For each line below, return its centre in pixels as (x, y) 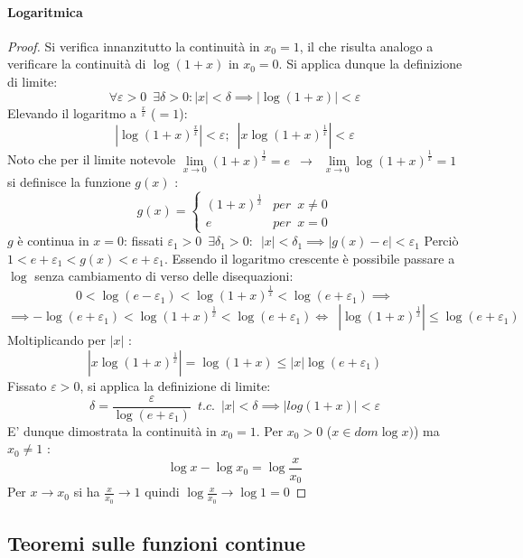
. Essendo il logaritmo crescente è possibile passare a (309, 258)
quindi (162, 492)
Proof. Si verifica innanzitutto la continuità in (134, 46)
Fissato (27, 386)
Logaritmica (45, 11)
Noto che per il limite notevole (92, 159)
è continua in (53, 241)
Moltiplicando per (56, 340)
